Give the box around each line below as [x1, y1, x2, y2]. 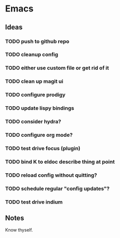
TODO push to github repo [5, 38, 69, 45]
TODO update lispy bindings [5, 105, 74, 112]
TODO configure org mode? [5, 131, 73, 138]
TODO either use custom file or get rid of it [5, 64, 109, 71]
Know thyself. [5, 227, 33, 233]
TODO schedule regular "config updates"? [5, 185, 110, 192]
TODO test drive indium [5, 198, 63, 205]
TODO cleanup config [5, 51, 59, 58]
